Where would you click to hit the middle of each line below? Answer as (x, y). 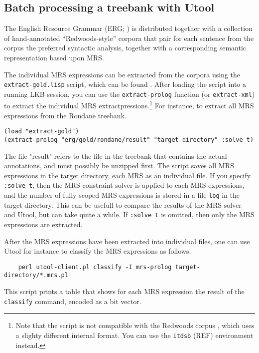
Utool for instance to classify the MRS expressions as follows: (98, 251)
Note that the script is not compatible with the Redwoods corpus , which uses (135, 325)
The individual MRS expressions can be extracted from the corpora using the (122, 74)
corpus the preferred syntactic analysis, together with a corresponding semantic (125, 48)
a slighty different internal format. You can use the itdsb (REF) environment (134, 335)
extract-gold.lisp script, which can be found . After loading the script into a (125, 84)
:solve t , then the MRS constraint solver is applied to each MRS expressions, (124, 185)
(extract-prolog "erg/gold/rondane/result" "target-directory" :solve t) (129, 140)
